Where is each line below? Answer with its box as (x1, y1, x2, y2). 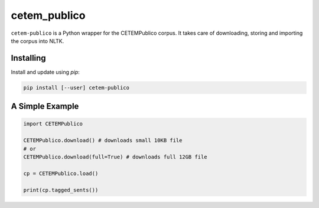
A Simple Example (11, 101, 79, 111)
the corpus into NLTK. (11, 37, 64, 44)
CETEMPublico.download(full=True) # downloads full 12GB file (23, 153, 207, 160)
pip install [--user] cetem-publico (23, 84, 130, 91)
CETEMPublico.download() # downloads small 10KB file (23, 137, 183, 144)
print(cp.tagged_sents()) (23, 186, 99, 193)
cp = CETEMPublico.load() (23, 170, 99, 177)
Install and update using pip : (11, 68, 80, 75)
